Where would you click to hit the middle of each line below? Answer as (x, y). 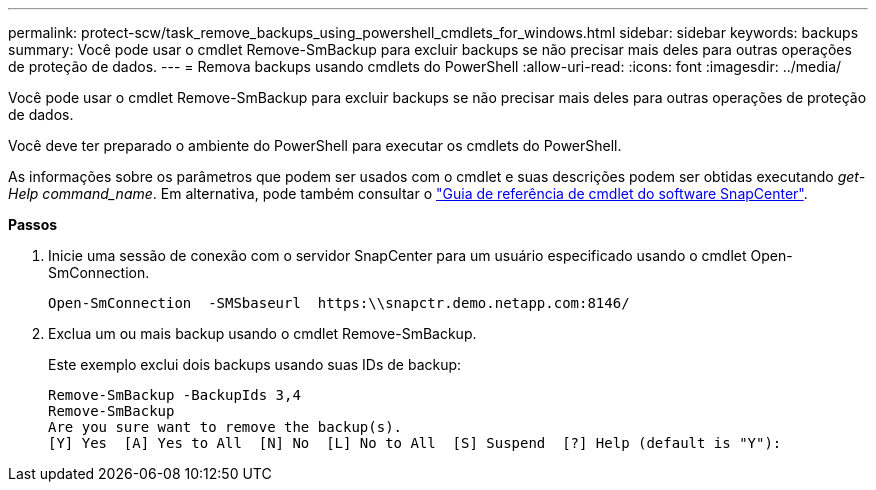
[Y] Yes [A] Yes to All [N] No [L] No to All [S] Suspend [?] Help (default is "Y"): (415, 443)
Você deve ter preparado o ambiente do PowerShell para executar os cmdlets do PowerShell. (315, 145)
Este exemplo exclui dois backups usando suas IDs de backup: (255, 364)
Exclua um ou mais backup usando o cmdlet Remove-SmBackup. (262, 333)
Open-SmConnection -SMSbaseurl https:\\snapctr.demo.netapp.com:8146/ (339, 303)
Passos (33, 224)
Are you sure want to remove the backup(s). (225, 427)
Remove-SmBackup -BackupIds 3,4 (174, 395)
